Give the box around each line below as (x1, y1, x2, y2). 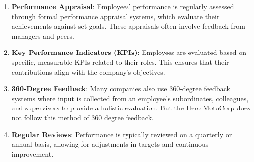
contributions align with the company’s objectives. (11, 66, 165, 77)
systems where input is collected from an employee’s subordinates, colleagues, (11, 93, 249, 103)
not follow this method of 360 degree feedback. (11, 112, 154, 122)
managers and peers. (11, 30, 74, 41)
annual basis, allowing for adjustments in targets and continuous (11, 139, 209, 149)
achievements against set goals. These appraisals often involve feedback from (11, 21, 245, 31)
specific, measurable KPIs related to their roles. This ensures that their (11, 56, 229, 67)
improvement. (11, 148, 54, 159)
